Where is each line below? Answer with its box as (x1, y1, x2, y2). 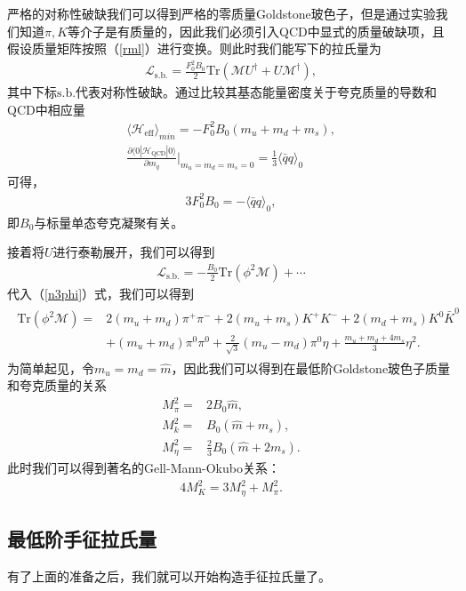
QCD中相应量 (7, 100, 85, 118)
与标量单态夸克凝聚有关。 (34, 212, 184, 231)
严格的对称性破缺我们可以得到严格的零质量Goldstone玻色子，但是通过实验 (7, 4, 436, 22)
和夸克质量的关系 (7, 376, 107, 395)
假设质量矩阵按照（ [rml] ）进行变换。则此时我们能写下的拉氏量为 (7, 39, 382, 58)
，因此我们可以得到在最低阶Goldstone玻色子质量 (171, 358, 451, 377)
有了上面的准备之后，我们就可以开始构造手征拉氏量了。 (7, 567, 331, 586)
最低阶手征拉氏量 (7, 525, 157, 553)
